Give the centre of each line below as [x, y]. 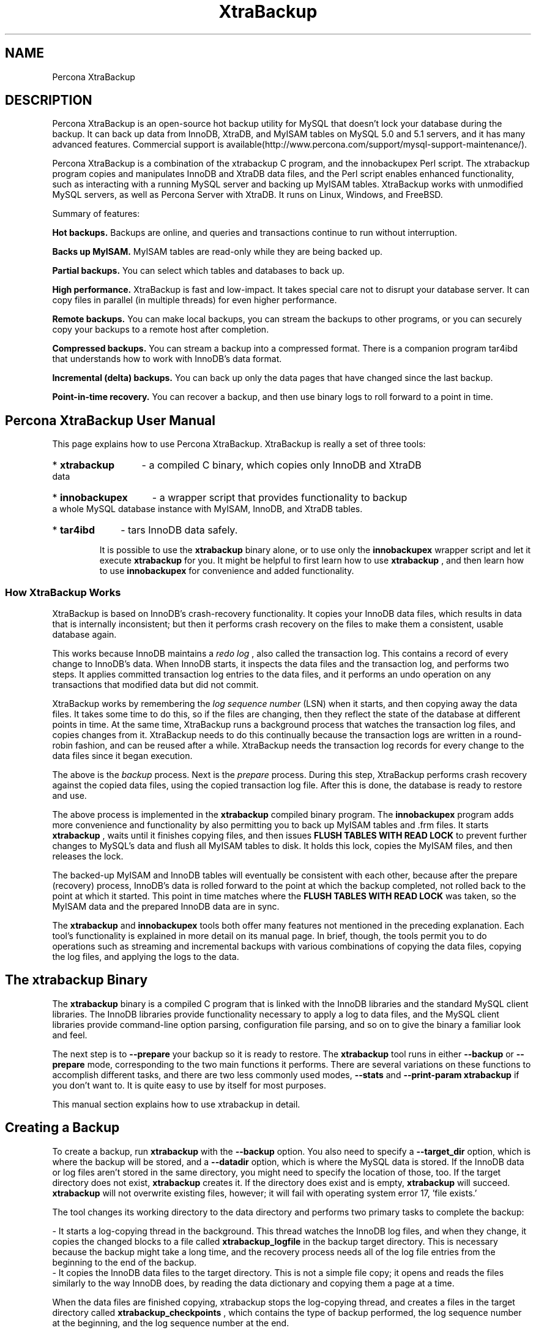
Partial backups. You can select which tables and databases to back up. [199, 271]
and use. [69, 796]
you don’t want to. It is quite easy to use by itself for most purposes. [189, 1085]
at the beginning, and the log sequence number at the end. [171, 1323]
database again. [84, 635]
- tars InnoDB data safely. [179, 530]
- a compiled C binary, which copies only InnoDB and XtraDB [281, 465]
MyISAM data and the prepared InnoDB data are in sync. [166, 907]
